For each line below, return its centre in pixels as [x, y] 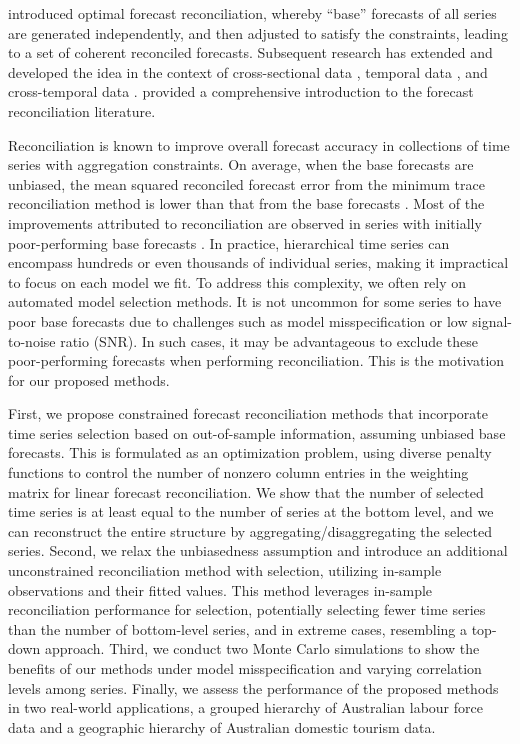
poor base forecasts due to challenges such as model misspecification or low [238, 320]
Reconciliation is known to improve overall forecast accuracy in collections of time [259, 144]
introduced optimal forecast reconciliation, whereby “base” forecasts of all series [252, 13]
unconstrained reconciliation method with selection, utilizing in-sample [225, 570]
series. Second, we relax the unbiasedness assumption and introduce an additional [258, 550]
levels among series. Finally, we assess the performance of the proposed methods [253, 687]
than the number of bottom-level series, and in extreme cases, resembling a [237, 628]
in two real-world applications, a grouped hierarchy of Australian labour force [245, 707]
